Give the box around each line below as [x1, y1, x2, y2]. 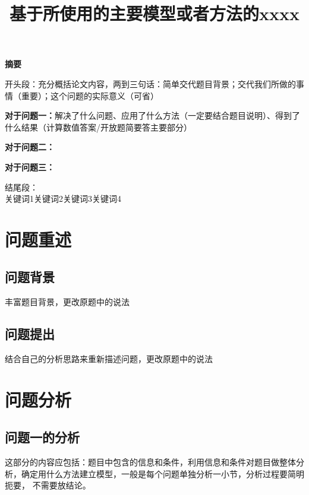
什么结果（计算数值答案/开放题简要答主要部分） [5, 120, 192, 133]
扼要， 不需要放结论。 [5, 479, 91, 491]
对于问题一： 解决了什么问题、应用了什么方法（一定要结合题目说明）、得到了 [5, 109, 300, 122]
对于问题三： [5, 160, 55, 173]
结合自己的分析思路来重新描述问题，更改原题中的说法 [5, 353, 213, 365]
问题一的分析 [5, 428, 80, 446]
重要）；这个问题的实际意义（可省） [21, 89, 159, 101]
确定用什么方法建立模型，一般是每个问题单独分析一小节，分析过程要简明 [21, 467, 304, 480]
